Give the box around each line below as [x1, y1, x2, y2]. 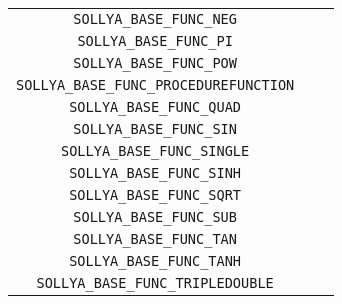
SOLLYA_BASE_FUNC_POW [73, 55, 237, 71]
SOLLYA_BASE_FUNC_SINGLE [61, 143, 250, 159]
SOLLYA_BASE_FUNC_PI [77, 33, 233, 49]
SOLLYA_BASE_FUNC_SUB [73, 209, 237, 225]
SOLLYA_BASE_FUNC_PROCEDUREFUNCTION [16, 77, 295, 93]
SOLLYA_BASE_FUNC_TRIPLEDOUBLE [36, 275, 274, 291]
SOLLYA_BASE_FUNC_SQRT [69, 187, 242, 203]
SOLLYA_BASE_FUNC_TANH [69, 253, 242, 269]
